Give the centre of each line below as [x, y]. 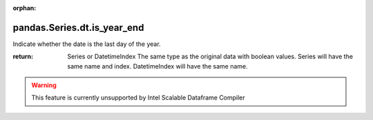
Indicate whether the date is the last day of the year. [87, 44]
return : [23, 57]
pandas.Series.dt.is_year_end [78, 27]
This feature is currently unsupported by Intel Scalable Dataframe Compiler [138, 98]
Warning [44, 85]
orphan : [25, 8]
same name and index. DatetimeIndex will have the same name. [157, 66]
